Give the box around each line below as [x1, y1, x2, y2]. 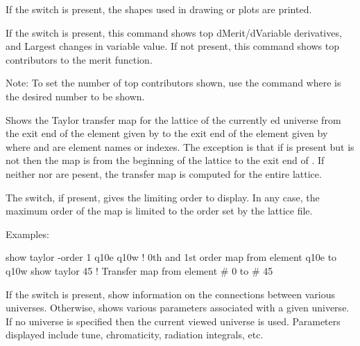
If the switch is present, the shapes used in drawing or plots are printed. [6, 2, 312, 16]
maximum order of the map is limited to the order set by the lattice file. [6, 203, 313, 218]
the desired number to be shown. [6, 89, 145, 103]
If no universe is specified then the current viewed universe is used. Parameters [6, 313, 341, 328]
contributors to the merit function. [6, 52, 153, 66]
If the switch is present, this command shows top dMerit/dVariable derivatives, [6, 25, 342, 39]
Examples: [6, 226, 49, 241]
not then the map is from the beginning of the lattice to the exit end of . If [6, 153, 325, 167]
